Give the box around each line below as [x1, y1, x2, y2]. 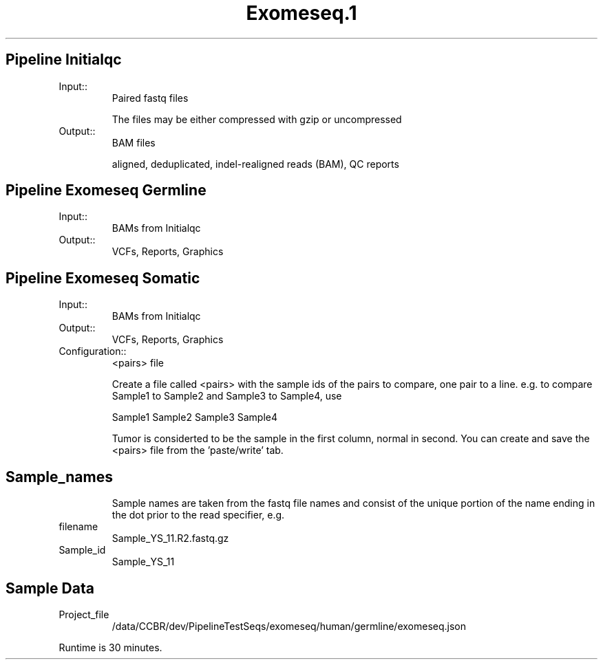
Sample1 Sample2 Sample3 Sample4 [112, 411, 277, 424]
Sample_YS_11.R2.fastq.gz [112, 532, 229, 545]
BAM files [112, 136, 156, 149]
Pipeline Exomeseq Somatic [6, 269, 200, 287]
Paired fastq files [112, 91, 189, 104]
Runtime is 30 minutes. [59, 641, 162, 653]
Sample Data [6, 579, 94, 597]
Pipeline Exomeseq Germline [6, 182, 207, 199]
